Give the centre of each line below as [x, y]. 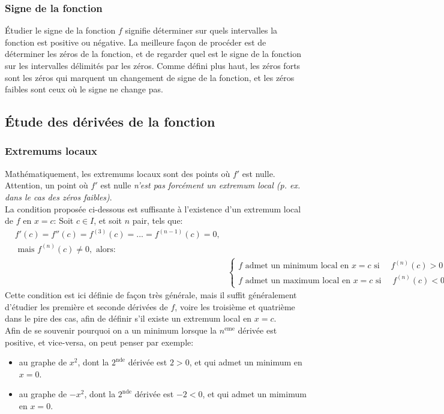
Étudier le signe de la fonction [60, 30]
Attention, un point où [46, 185]
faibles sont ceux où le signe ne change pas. [84, 89]
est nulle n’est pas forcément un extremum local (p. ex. [200, 185]
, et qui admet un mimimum [254, 394]
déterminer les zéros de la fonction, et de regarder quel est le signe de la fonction [153, 54]
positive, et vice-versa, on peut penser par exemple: [99, 342]
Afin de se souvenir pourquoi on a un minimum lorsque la [111, 330]
